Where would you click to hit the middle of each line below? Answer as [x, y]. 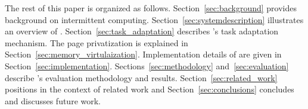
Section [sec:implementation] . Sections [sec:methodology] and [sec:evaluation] [147, 65]
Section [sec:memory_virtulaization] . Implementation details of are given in [143, 54]
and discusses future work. [53, 100]
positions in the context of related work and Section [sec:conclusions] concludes [150, 89]
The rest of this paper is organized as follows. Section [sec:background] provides [151, 8]
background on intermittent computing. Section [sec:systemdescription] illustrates [154, 19]
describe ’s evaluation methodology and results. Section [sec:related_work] [141, 77]
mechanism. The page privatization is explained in [97, 42]
